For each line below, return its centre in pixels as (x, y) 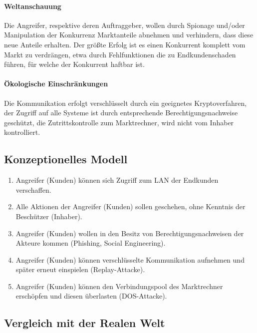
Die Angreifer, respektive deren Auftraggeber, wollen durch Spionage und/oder (125, 25)
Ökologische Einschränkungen (56, 84)
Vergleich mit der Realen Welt (85, 323)
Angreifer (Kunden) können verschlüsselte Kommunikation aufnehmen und (130, 259)
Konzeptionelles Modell (66, 159)
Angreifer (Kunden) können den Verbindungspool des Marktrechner (119, 286)
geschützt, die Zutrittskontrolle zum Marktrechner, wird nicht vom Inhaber (119, 122)
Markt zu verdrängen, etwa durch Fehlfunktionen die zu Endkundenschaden (120, 54)
